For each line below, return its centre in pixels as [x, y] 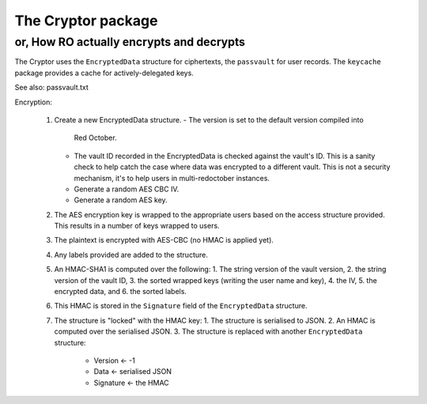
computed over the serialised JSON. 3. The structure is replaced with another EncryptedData [208, 331]
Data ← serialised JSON [132, 372]
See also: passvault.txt [51, 88]
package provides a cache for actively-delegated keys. [104, 73]
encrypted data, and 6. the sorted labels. [121, 292]
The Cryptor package [86, 21]
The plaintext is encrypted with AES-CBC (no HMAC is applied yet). [164, 240]
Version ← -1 [115, 361]
